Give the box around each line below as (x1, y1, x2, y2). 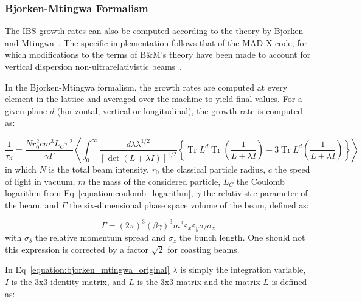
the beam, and (5, 198, 59, 211)
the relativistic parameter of (203, 187, 308, 199)
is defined (271, 275, 307, 288)
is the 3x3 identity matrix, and (11, 275, 126, 288)
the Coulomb (236, 174, 285, 187)
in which (5, 162, 37, 175)
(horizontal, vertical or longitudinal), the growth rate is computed (57, 104, 303, 117)
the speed (274, 162, 310, 175)
